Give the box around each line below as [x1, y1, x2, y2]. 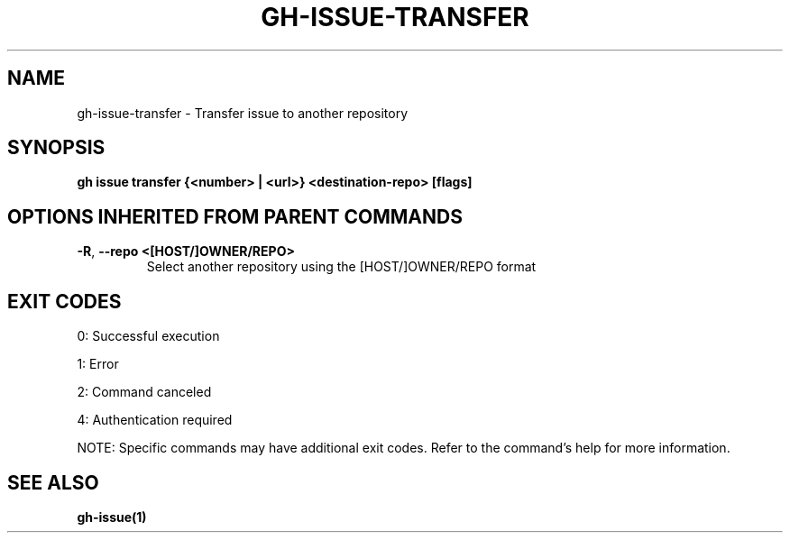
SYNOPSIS [7, 136, 106, 160]
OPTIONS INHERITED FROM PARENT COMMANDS [7, 205, 463, 228]
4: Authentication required [77, 412, 233, 428]
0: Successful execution [77, 328, 220, 344]
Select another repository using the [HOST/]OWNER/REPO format [146, 259, 537, 275]
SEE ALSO [7, 471, 99, 494]
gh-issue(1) [77, 508, 147, 525]
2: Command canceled [77, 384, 212, 400]
